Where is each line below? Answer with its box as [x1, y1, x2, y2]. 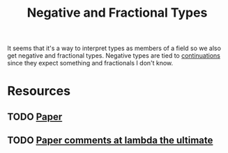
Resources [7, 83, 71, 99]
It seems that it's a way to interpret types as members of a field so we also [7, 44, 222, 53]
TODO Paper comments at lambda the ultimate [7, 134, 213, 147]
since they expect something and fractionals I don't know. [7, 59, 174, 67]
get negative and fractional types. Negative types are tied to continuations [7, 51, 221, 60]
